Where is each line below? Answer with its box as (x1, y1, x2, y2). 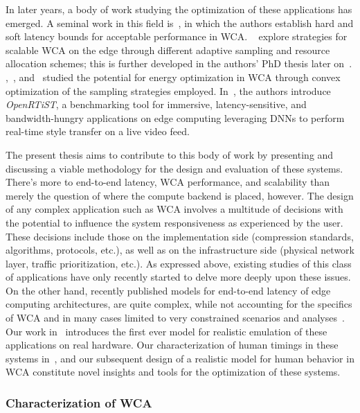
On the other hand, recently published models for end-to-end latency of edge (6, 283, 331, 297)
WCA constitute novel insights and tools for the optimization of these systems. (6, 364, 341, 379)
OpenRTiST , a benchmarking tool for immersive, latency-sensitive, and (6, 97, 307, 112)
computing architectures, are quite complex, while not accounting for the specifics (6, 297, 352, 311)
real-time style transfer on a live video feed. (6, 124, 190, 139)
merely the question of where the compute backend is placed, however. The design (6, 188, 354, 202)
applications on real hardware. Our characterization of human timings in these (6, 337, 339, 352)
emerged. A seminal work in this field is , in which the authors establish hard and (6, 15, 354, 30)
